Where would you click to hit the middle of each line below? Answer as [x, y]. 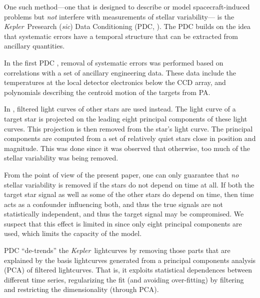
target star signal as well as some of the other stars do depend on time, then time [129, 194]
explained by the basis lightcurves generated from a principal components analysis [130, 260]
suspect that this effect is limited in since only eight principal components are [123, 223]
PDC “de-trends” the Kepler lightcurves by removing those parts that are [117, 250]
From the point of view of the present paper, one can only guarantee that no [121, 174]
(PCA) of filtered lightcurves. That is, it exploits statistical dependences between [128, 270]
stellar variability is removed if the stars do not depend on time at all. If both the [129, 184]
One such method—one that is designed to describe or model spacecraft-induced [127, 6]
